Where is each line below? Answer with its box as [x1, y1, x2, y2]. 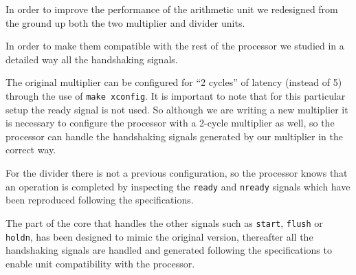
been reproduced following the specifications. [5, 192, 194, 207]
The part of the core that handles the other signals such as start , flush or [5, 215, 323, 230]
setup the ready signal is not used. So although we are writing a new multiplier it [5, 102, 348, 116]
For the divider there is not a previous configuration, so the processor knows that [5, 166, 348, 179]
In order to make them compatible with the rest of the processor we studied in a [5, 38, 344, 53]
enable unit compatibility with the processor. [5, 256, 195, 270]
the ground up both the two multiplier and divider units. [5, 15, 245, 30]
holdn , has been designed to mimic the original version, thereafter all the [5, 229, 313, 243]
